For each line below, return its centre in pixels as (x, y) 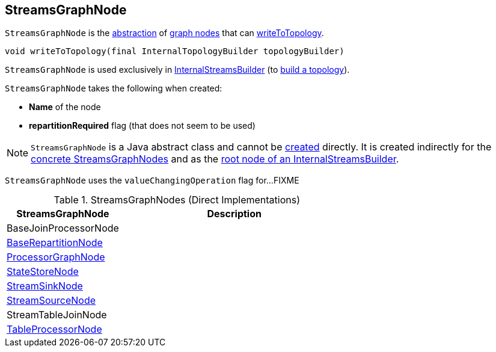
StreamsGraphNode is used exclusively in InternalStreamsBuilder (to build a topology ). (177, 70)
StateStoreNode (43, 272)
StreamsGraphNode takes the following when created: (114, 88)
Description (234, 214)
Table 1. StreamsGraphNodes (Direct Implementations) (177, 200)
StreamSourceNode (51, 301)
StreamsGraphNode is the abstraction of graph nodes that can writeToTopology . (164, 33)
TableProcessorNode (54, 329)
